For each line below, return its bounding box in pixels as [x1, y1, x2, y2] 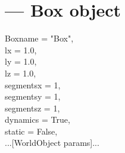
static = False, [5, 125, 58, 137]
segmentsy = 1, [5, 90, 61, 103]
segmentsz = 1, [5, 101, 60, 114]
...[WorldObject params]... [5, 136, 99, 149]
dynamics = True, [5, 113, 70, 126]
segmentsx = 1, [5, 78, 61, 91]
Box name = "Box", [5, 32, 74, 44]
